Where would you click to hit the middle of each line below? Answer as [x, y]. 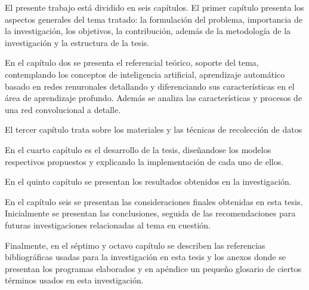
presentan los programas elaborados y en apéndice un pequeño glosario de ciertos [153, 268]
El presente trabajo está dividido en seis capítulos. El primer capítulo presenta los [154, 7]
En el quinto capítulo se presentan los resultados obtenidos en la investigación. [148, 181]
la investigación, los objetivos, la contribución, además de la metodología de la [148, 31]
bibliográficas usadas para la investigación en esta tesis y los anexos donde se [145, 257]
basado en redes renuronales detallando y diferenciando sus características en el [150, 86]
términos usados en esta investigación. [74, 280]
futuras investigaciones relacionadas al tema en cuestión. [108, 225]
